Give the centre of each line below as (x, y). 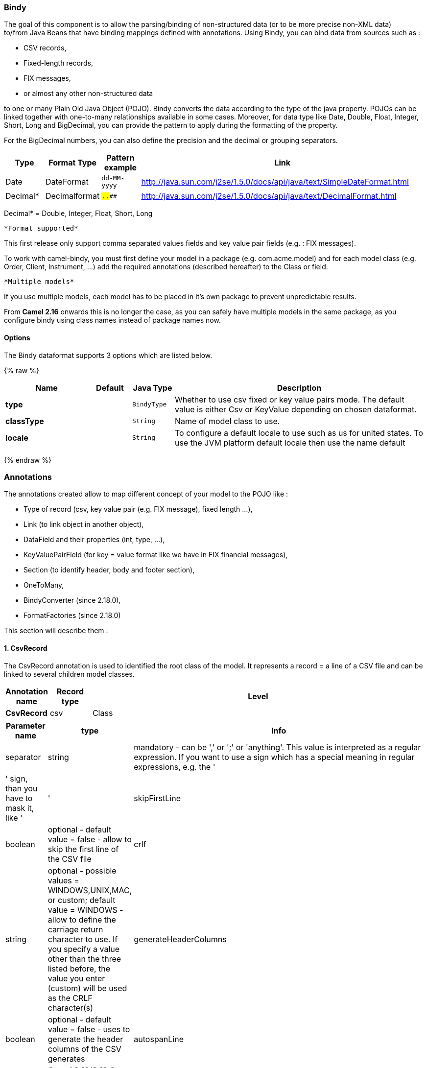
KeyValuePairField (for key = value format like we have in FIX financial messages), (156, 555)
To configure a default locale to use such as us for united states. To (299, 433)
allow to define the (82, 919)
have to (19, 798)
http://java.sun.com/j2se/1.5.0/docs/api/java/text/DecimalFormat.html (269, 196)
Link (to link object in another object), (84, 524)
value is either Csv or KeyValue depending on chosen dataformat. (296, 409)
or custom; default (82, 900)
